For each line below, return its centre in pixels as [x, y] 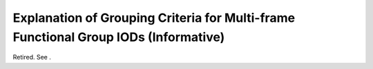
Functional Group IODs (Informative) [119, 37]
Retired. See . [32, 57]
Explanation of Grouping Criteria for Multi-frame [154, 18]
